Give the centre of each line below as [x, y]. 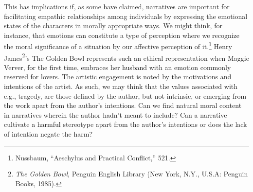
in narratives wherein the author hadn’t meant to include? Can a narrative [116, 114]
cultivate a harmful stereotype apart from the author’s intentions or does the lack [126, 124]
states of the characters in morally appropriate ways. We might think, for [113, 26]
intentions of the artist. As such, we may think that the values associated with [121, 86]
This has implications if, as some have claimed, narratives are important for [117, 6]
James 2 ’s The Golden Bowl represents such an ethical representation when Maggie [126, 57]
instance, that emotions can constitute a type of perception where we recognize [122, 35]
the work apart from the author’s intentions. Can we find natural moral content [123, 105]
